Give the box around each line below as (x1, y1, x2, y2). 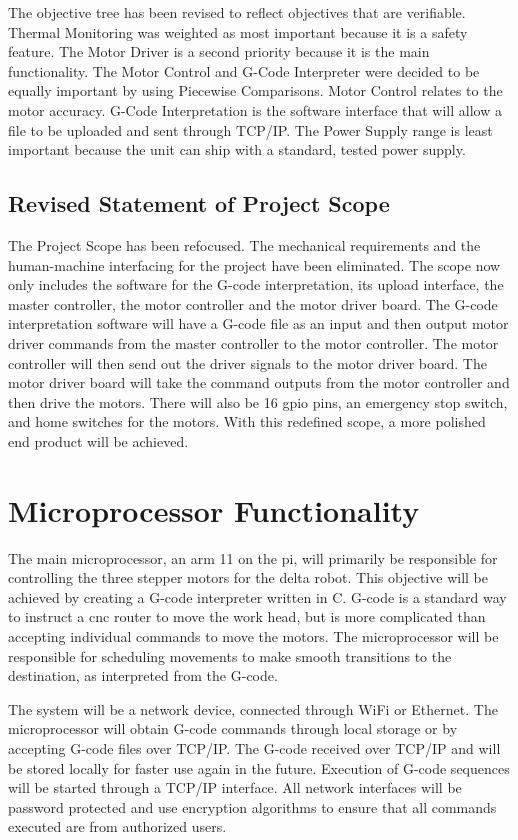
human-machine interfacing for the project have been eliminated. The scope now (8, 254, 501, 275)
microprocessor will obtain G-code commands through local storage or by (8, 718, 458, 739)
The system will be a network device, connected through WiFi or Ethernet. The (8, 698, 498, 719)
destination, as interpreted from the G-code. (8, 665, 278, 686)
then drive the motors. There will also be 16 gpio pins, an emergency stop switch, (8, 391, 508, 412)
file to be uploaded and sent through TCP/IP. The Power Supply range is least (8, 119, 493, 140)
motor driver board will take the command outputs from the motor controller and (8, 372, 510, 393)
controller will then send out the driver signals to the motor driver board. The (8, 352, 487, 373)
